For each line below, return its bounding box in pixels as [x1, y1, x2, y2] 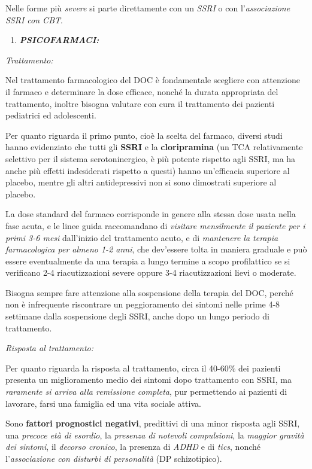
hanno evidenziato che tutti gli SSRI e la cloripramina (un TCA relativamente [5, 141, 303, 153]
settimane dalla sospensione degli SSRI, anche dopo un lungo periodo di [5, 310, 269, 322]
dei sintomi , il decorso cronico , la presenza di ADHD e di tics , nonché [5, 440, 261, 453]
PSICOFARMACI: [19, 33, 99, 46]
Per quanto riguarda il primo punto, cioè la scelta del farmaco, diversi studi [5, 129, 283, 141]
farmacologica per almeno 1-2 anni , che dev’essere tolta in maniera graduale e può [5, 243, 307, 255]
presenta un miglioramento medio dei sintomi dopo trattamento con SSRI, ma [5, 373, 292, 386]
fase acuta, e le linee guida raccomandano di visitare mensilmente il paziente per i [5, 219, 305, 232]
